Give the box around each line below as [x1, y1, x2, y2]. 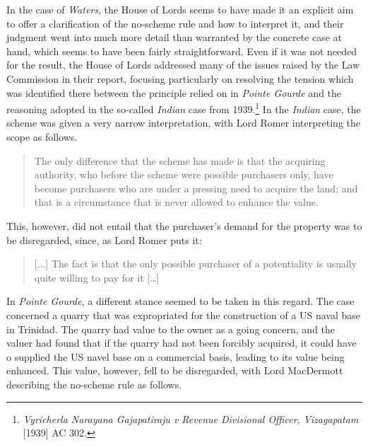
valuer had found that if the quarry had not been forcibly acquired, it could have [6, 335, 357, 350]
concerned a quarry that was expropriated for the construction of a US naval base [6, 307, 361, 322]
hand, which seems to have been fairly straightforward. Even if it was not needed [6, 43, 357, 58]
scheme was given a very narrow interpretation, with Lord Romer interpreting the [6, 115, 360, 130]
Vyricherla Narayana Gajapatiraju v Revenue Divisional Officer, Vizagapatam [23, 411, 359, 426]
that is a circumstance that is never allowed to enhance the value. [34, 195, 319, 209]
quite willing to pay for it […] [34, 270, 160, 284]
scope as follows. [6, 129, 78, 144]
